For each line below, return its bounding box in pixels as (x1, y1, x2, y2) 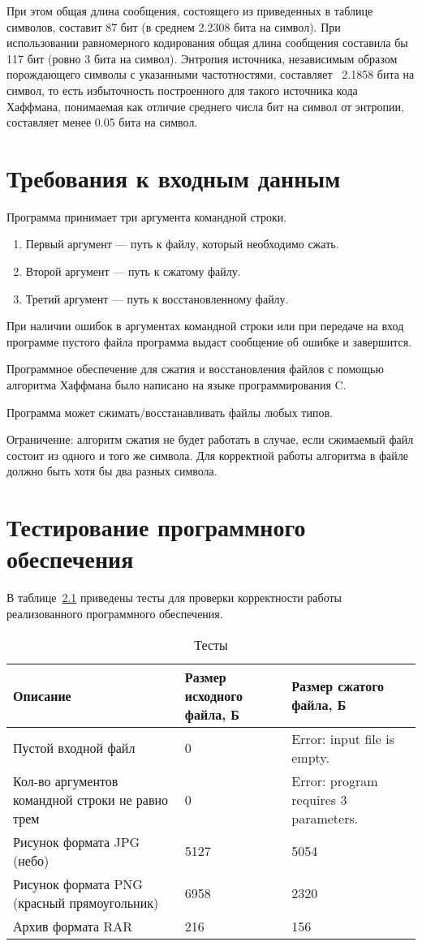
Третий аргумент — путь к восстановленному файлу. (25, 290, 289, 307)
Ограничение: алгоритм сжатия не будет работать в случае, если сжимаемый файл (6, 431, 414, 448)
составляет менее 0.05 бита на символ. (6, 114, 198, 131)
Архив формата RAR (13, 916, 132, 935)
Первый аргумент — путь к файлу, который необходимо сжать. (25, 235, 339, 252)
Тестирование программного (6, 510, 306, 544)
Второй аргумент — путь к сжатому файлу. (25, 263, 241, 280)
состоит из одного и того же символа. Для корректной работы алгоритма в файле (6, 446, 408, 463)
